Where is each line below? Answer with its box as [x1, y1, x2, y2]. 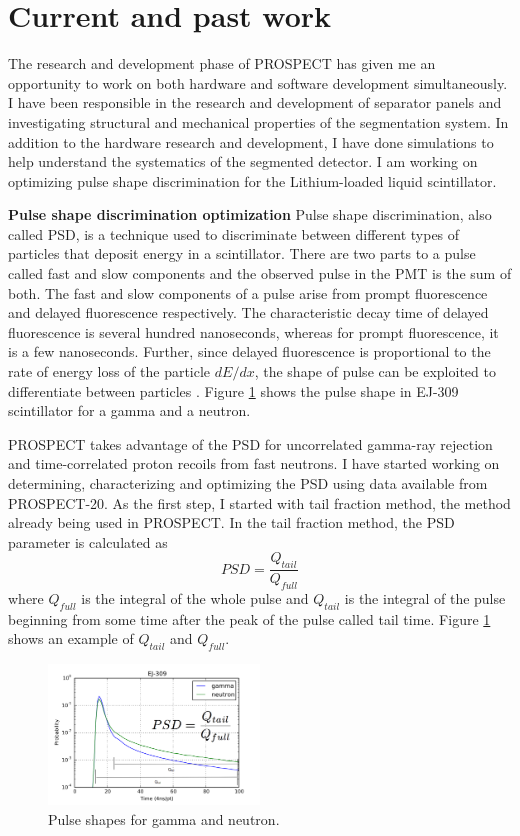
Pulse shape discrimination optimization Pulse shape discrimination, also [8, 204, 492, 225]
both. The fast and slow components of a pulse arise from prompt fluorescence [8, 282, 488, 303]
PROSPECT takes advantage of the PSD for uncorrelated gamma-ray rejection [8, 433, 493, 454]
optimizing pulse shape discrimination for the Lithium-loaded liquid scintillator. [8, 170, 497, 191]
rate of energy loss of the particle [8, 361, 211, 382]
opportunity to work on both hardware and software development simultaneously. [8, 72, 508, 93]
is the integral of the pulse [344, 588, 506, 608]
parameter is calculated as [8, 531, 168, 552]
